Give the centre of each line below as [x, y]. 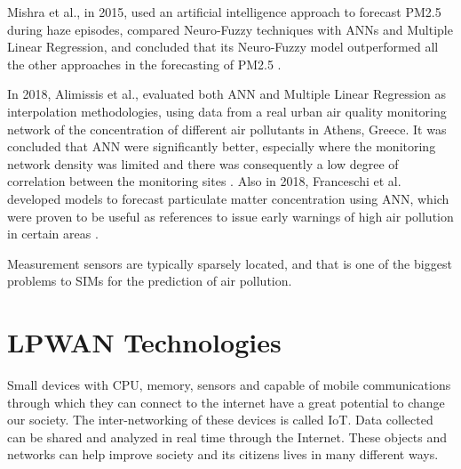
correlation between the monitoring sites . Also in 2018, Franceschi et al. [204, 181]
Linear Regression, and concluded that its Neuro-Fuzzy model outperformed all [223, 47]
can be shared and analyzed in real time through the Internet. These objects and [227, 437]
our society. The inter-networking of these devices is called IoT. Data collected [220, 420]
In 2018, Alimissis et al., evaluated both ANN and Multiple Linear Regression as [227, 94]
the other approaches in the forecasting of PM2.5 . [144, 64]
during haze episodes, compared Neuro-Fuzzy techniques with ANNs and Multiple [230, 29]
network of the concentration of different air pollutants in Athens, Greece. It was [227, 129]
